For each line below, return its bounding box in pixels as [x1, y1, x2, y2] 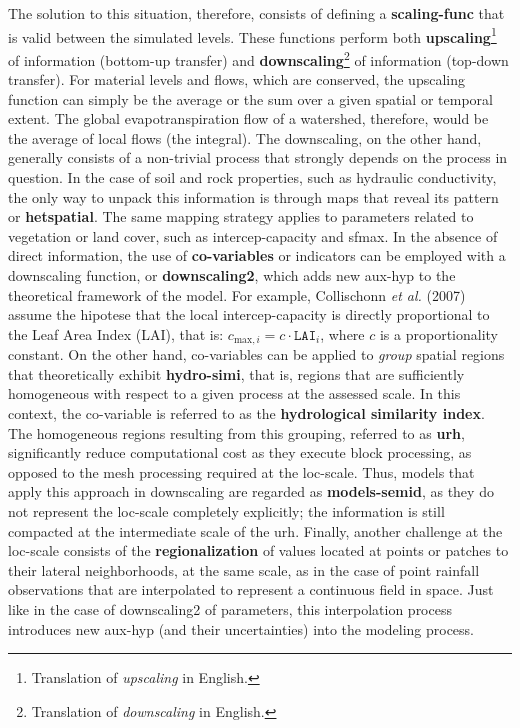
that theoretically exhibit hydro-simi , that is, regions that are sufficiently [8, 363, 465, 384]
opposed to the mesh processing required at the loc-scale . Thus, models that [8, 461, 475, 482]
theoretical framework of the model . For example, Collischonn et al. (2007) [8, 284, 466, 305]
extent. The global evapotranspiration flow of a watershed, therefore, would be [8, 108, 489, 129]
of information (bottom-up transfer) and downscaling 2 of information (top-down [8, 46, 509, 70]
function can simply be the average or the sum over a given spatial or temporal [8, 88, 493, 109]
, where [320, 323, 365, 344]
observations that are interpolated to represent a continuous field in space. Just [8, 579, 494, 600]
